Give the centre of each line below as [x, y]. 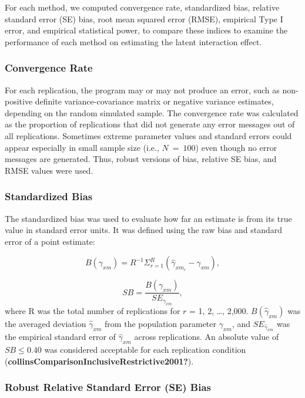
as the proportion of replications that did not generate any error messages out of [150, 124]
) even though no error [236, 147]
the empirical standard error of [60, 337]
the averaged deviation [46, 323]
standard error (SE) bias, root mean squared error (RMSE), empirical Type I [144, 18]
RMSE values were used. [49, 170]
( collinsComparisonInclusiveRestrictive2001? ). [99, 361]
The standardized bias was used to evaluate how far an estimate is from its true [148, 218]
